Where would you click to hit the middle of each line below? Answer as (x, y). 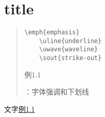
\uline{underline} (70, 41)
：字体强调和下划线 (57, 92)
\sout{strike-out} (70, 58)
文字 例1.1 (19, 109)
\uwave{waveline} (68, 50)
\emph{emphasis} (52, 33)
